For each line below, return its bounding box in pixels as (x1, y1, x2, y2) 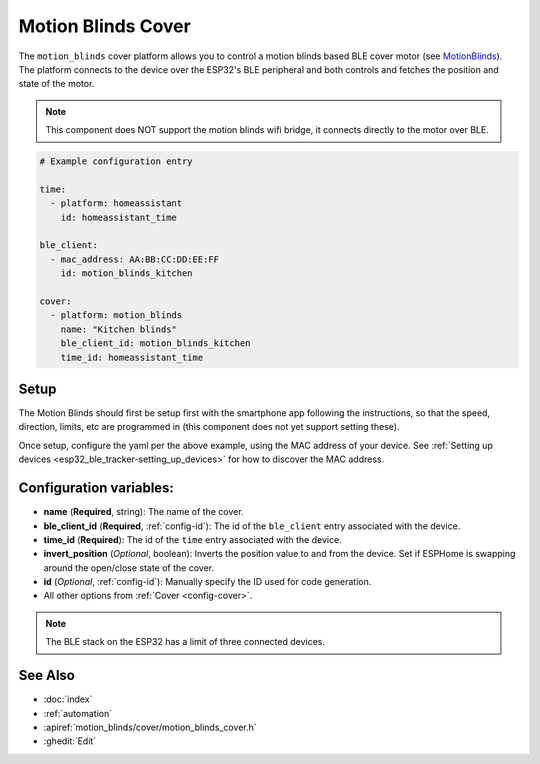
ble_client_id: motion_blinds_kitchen (60, 338, 251, 349)
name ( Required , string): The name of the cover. (43, 506, 244, 518)
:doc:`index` (43, 693, 93, 705)
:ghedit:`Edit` (43, 735, 97, 747)
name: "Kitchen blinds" (60, 323, 177, 335)
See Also (18, 667, 75, 684)
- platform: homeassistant (50, 198, 183, 209)
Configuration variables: (18, 480, 175, 497)
